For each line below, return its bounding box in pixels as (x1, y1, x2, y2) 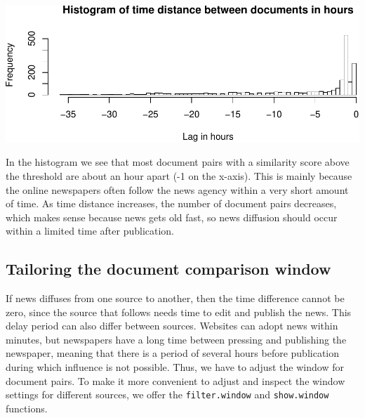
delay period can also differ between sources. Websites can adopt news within (6, 318, 338, 333)
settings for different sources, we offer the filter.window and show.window (6, 387, 329, 402)
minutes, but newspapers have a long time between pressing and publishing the (6, 332, 347, 346)
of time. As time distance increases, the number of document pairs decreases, (6, 196, 337, 211)
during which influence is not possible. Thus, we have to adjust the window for (6, 360, 344, 374)
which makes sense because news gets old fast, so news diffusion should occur (6, 209, 338, 224)
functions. (6, 400, 48, 415)
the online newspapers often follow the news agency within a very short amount (6, 182, 349, 197)
